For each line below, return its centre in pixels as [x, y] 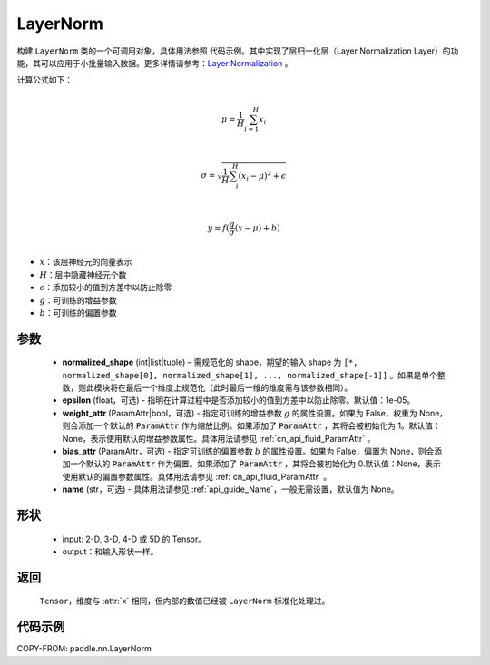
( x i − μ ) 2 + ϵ [262, 176]
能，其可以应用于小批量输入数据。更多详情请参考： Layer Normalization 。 [155, 63]
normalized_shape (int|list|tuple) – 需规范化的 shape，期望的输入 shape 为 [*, [210, 362]
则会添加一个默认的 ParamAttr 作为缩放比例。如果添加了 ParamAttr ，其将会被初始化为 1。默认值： [252, 425]
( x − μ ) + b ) [257, 228]
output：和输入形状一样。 [110, 552]
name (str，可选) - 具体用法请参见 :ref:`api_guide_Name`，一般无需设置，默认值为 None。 [230, 489]
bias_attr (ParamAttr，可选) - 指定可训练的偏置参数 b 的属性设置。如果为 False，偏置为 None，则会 [248, 451]
